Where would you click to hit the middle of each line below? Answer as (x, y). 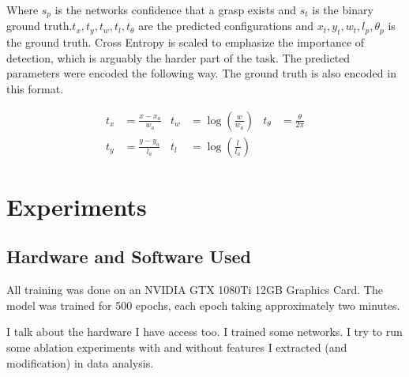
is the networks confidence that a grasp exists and (176, 9)
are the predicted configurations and (226, 26)
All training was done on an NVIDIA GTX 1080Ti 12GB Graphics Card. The (195, 290)
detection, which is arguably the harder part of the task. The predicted (178, 57)
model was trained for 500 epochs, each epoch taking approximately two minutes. (203, 305)
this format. (35, 89)
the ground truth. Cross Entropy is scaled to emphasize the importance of (186, 42)
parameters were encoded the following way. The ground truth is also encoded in (201, 73)
